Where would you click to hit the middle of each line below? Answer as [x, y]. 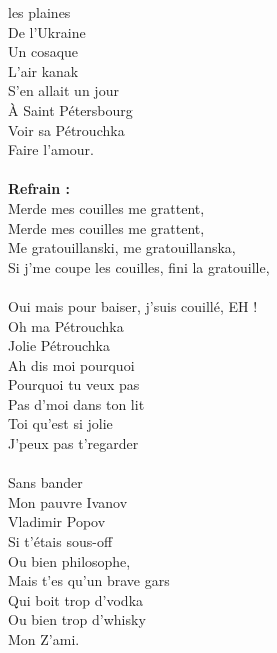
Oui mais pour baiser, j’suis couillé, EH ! [133, 305]
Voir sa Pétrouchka [66, 129]
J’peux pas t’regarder [73, 443]
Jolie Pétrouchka [59, 345]
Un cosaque [43, 51]
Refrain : [39, 188]
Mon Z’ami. [44, 639]
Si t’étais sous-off [60, 541]
